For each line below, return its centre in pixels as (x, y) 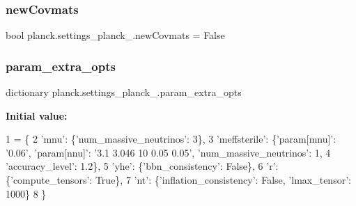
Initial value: (37, 115)
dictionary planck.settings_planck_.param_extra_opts (124, 92)
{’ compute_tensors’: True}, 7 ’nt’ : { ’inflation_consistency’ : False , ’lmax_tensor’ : (178, 180)
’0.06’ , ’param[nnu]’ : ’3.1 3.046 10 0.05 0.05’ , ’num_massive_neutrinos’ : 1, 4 (168, 152)
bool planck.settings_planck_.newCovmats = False (115, 35)
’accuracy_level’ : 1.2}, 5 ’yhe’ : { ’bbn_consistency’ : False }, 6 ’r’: (142, 166)
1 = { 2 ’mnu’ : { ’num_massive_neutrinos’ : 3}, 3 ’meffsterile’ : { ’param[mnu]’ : (171, 139)
